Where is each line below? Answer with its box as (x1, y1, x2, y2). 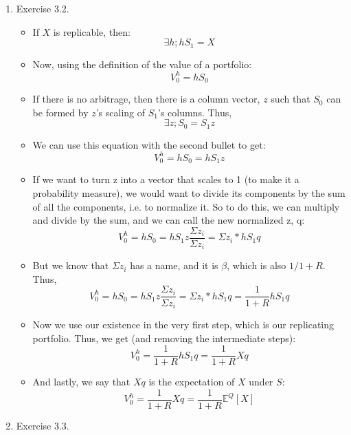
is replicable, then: (53, 24, 131, 39)
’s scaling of (95, 105, 146, 119)
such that (271, 92, 310, 106)
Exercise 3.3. (16, 418, 69, 432)
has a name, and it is (130, 258, 218, 273)
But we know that (32, 258, 109, 273)
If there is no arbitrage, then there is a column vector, (32, 92, 260, 106)
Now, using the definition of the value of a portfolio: (32, 56, 252, 71)
